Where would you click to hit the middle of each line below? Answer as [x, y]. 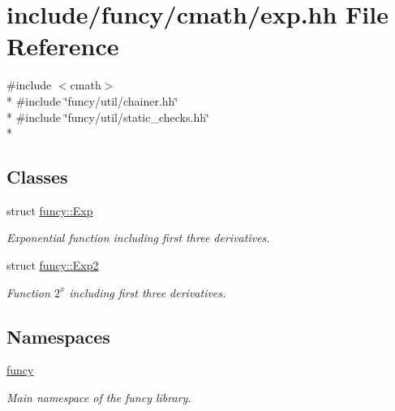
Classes [37, 177]
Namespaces [58, 336]
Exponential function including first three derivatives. [138, 238]
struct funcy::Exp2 [53, 265]
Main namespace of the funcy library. [99, 398]
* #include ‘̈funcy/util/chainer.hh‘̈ [92, 100]
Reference [63, 46]
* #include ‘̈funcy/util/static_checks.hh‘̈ [108, 117]
